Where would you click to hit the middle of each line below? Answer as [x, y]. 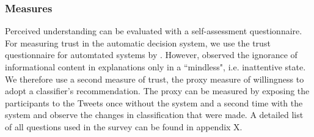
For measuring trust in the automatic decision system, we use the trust [138, 43]
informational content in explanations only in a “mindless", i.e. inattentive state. [155, 67]
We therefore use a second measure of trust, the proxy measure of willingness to [155, 79]
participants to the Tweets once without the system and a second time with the [154, 102]
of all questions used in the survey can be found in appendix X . [124, 126]
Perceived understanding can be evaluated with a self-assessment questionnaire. [154, 31]
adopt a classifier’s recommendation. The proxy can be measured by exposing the [157, 91]
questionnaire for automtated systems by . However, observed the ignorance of [151, 55]
